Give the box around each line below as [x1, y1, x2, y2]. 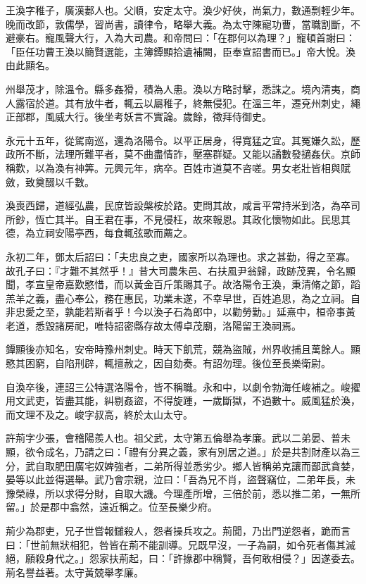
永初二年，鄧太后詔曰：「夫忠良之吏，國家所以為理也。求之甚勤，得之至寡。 [6, 249, 355, 263]
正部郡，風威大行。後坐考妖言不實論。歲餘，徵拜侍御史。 [6, 109, 272, 124]
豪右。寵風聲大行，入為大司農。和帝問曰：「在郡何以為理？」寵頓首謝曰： [15, 30, 355, 45]
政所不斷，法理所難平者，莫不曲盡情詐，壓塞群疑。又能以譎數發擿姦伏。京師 [6, 147, 360, 161]
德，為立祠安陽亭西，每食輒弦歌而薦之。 [6, 225, 193, 240]
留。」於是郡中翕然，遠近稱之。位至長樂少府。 [6, 499, 217, 514]
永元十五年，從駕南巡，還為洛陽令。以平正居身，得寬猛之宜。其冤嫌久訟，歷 [6, 132, 360, 147]
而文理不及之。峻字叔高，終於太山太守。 [6, 406, 193, 421]
